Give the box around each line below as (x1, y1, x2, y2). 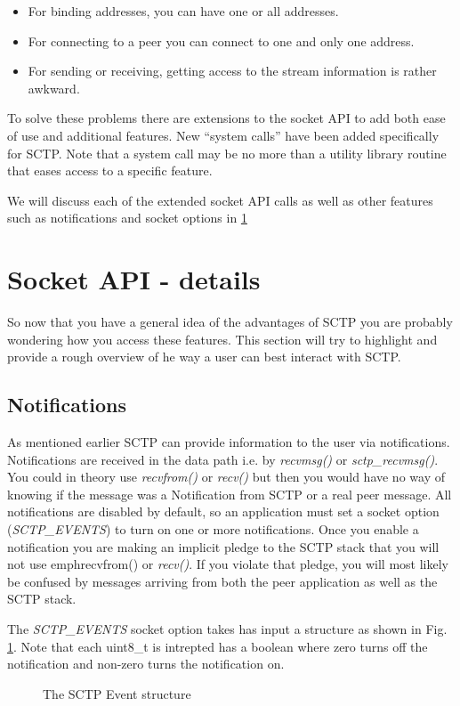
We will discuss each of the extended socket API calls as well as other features (7, 191, 433, 209)
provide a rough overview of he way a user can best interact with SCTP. (7, 347, 401, 366)
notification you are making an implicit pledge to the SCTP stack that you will (7, 537, 440, 556)
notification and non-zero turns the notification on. (7, 654, 285, 673)
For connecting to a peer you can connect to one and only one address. (28, 31, 415, 50)
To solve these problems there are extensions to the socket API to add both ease (7, 109, 446, 127)
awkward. (28, 78, 80, 97)
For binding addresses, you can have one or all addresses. (28, 2, 339, 20)
